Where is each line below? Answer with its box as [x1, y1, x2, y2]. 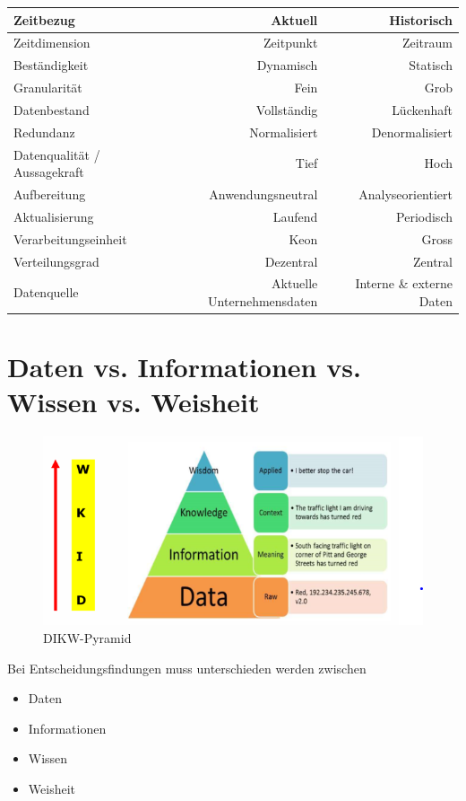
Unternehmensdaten [208, 291, 318, 310]
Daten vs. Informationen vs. [7, 348, 361, 385]
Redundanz [13, 122, 75, 141]
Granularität [13, 78, 82, 97]
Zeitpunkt [263, 33, 318, 52]
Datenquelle [13, 283, 79, 302]
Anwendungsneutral [209, 185, 318, 203]
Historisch [389, 10, 453, 29]
